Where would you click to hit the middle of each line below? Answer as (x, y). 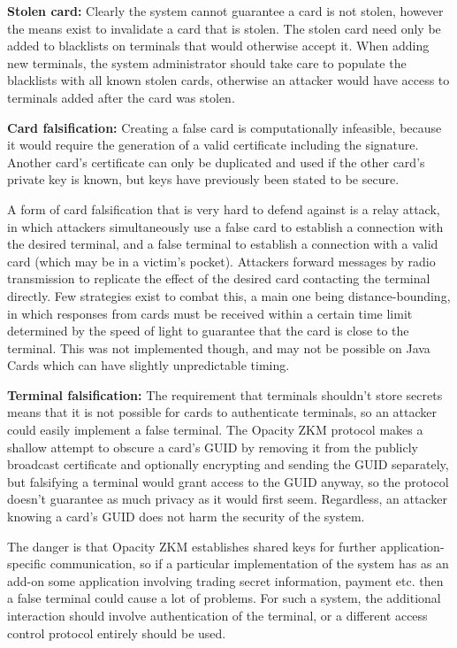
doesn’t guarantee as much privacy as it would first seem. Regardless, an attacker (227, 499)
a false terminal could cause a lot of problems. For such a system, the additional (224, 598)
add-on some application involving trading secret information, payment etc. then (225, 580)
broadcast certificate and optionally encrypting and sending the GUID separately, (228, 464)
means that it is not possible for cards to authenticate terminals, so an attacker (222, 412)
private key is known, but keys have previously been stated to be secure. (203, 179)
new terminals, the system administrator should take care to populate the (207, 62)
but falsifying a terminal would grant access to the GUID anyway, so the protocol (228, 481)
